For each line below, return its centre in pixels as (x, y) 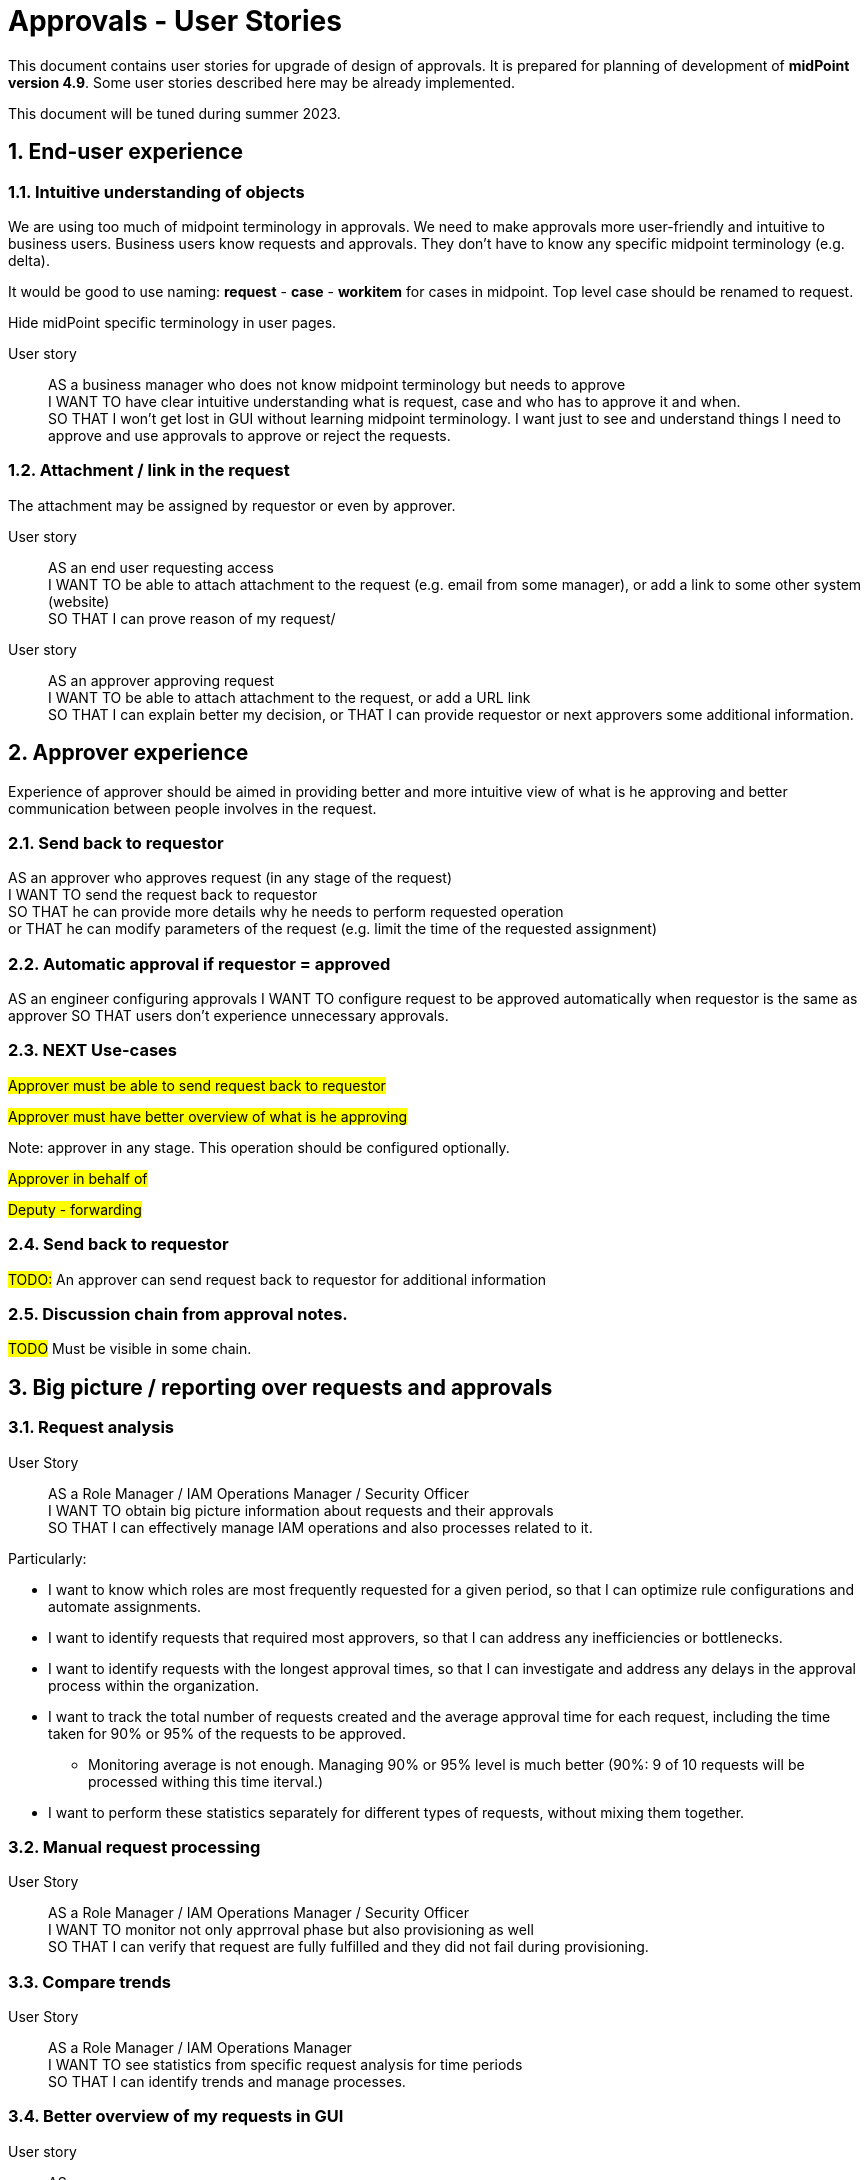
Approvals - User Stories (175, 21)
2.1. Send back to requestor (116, 842)
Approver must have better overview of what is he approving (208, 1116)
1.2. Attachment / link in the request (149, 470)
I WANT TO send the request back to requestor (163, 895)
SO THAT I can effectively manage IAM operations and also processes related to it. (320, 1527)
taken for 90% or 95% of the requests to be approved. (227, 1733)
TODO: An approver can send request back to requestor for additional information (277, 1279)
